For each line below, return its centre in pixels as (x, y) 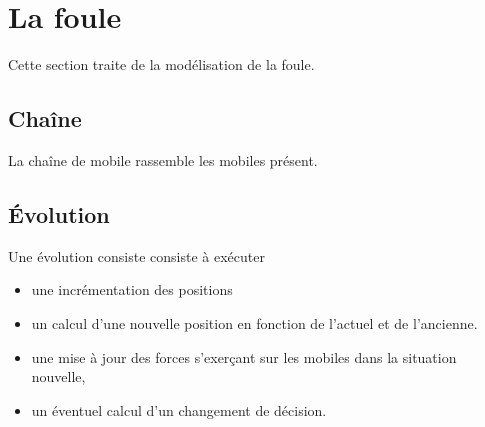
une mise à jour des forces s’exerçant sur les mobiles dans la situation (244, 356)
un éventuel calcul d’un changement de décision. (179, 409)
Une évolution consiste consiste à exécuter (136, 255)
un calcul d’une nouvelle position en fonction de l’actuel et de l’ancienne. (254, 322)
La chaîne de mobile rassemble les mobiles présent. (163, 159)
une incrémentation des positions (132, 289)
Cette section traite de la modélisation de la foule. (161, 64)
